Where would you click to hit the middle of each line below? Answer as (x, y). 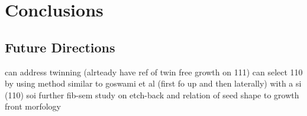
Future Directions (60, 47)
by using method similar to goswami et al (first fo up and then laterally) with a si (153, 83)
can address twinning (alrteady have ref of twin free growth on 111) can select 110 (154, 72)
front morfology (33, 106)
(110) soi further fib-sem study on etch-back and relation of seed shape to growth (152, 95)
